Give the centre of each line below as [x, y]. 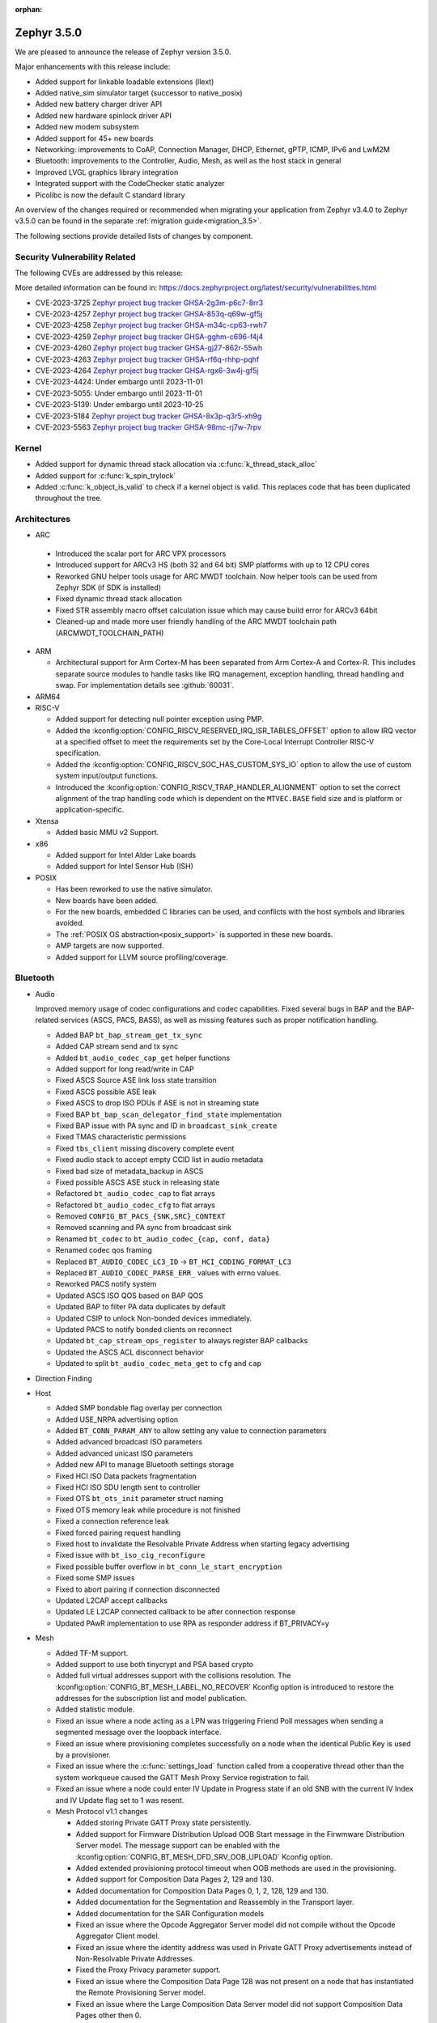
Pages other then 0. [108, 2016]
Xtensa [47, 821]
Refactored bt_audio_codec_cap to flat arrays [136, 1194]
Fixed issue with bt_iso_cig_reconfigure [130, 1555]
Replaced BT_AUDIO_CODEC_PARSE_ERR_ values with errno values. [168, 1273]
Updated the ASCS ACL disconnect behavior [130, 1352]
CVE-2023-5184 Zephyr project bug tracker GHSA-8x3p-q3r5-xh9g [148, 416]
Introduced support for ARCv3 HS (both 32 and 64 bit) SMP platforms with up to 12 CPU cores [212, 565]
